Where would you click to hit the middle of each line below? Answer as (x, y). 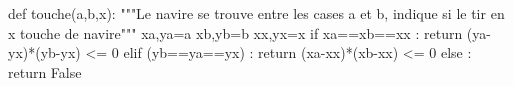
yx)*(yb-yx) (44, 52)
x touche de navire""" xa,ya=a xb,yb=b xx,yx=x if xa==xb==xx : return (235, 32)
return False (45, 71)
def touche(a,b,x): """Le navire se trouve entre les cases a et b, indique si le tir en (256, 13)
